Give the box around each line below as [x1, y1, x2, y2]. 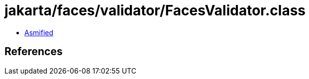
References [4, 45, 63, 58]
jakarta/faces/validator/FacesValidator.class [4, 2, 306, 19]
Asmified [24, 28, 54, 37]
